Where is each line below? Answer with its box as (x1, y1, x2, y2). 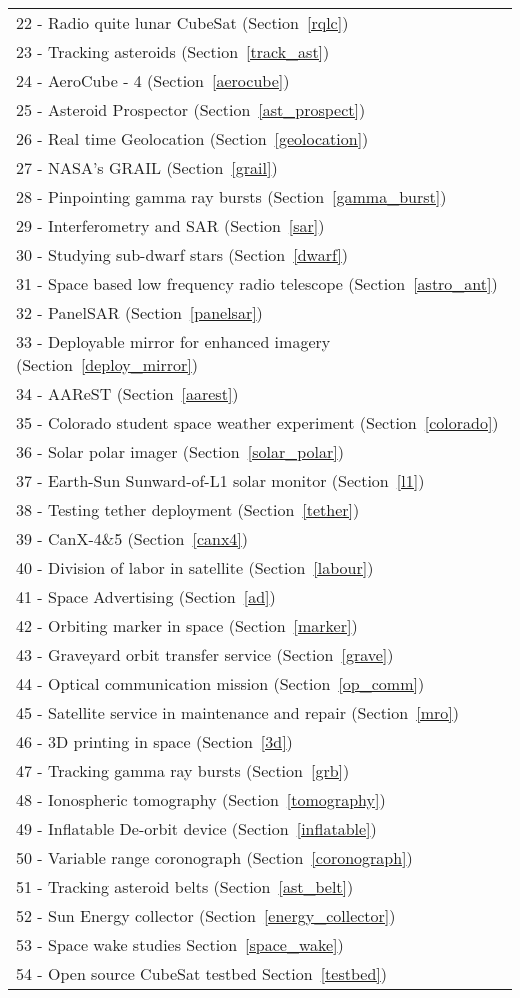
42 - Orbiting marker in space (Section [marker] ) (16, 614, 358, 637)
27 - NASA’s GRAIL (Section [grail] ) (16, 156, 278, 179)
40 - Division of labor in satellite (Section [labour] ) (16, 556, 374, 579)
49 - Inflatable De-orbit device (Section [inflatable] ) (16, 817, 377, 840)
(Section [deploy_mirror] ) (16, 353, 198, 376)
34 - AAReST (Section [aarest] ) (16, 382, 239, 405)
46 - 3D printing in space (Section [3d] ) (16, 730, 293, 753)
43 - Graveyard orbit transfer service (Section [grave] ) (16, 643, 394, 666)
